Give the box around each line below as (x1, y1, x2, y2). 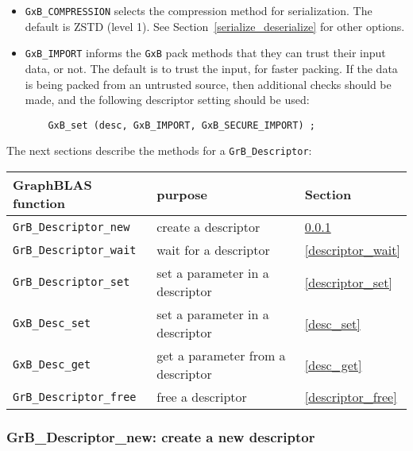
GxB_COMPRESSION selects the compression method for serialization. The (25, 2, 372, 18)
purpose (156, 184, 207, 203)
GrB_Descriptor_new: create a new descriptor (6, 426, 315, 446)
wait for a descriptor (156, 241, 270, 259)
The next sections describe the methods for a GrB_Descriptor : (6, 142, 312, 159)
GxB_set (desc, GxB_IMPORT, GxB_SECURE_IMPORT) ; (48, 119, 315, 131)
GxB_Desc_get (13, 358, 91, 371)
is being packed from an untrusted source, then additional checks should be (25, 75, 392, 92)
